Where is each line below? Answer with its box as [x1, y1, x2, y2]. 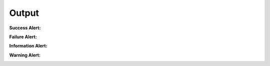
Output [9, 7, 39, 18]
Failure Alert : [9, 34, 37, 40]
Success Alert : [9, 25, 41, 31]
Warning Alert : [9, 52, 41, 58]
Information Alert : [9, 43, 47, 49]
